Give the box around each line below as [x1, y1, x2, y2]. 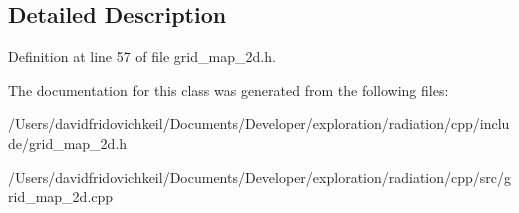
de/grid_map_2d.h [8, 132, 128, 153]
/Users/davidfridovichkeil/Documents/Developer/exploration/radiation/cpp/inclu [8, 113, 510, 134]
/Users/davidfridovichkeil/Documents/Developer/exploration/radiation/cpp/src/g [8, 166, 512, 187]
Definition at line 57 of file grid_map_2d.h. [8, 46, 276, 67]
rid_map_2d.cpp [8, 186, 114, 207]
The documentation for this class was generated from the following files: [8, 79, 449, 100]
